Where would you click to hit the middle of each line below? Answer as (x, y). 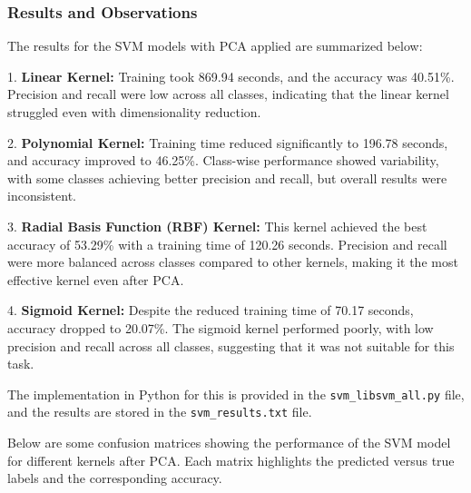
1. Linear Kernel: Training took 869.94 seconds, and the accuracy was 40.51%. (231, 76)
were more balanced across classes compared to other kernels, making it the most (233, 262)
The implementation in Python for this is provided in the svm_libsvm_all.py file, (236, 394)
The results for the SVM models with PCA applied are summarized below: (215, 46)
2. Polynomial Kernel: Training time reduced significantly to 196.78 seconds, (228, 142)
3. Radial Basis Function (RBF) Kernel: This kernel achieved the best (217, 226)
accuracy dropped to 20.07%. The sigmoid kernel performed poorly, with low (221, 327)
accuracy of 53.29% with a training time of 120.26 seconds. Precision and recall (227, 244)
